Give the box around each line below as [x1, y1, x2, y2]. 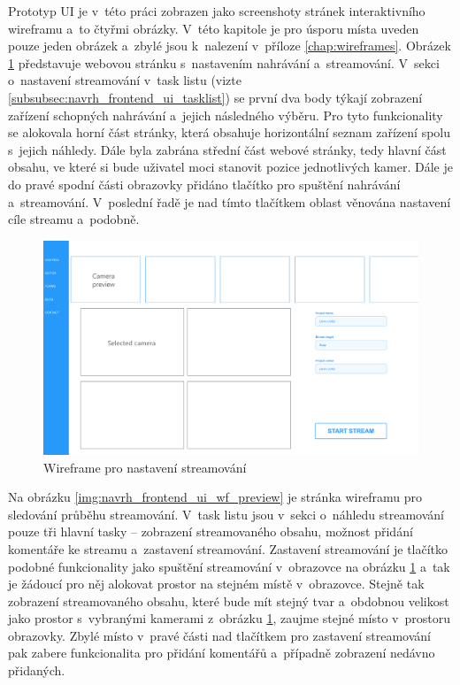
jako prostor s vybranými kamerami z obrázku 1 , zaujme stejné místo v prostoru [8, 609, 450, 627]
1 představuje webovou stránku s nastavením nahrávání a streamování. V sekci [8, 53, 440, 72]
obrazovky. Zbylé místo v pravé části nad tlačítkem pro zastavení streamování [8, 626, 431, 644]
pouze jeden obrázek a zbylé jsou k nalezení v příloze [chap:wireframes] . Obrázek [8, 36, 451, 55]
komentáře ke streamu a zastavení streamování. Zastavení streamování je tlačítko [8, 539, 448, 558]
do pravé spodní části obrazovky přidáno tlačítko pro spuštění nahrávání [8, 174, 401, 193]
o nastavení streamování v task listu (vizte [8, 71, 241, 89]
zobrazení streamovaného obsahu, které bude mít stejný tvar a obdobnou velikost [8, 591, 449, 610]
